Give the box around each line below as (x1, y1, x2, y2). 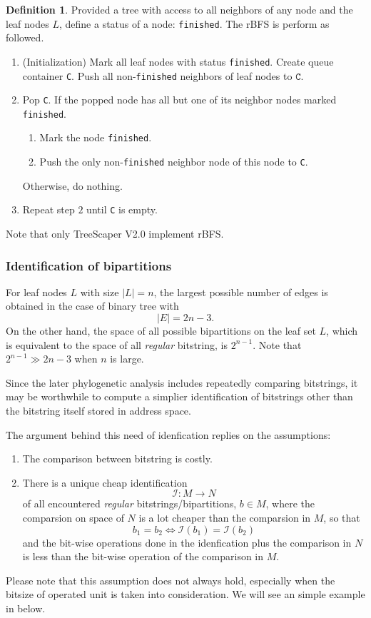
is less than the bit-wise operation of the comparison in (22, 549, 264, 564)
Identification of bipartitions (6, 256, 172, 274)
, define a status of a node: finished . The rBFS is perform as (59, 16, 330, 31)
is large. (110, 351, 144, 366)
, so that (323, 510, 360, 525)
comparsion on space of (22, 510, 124, 525)
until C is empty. (86, 202, 158, 217)
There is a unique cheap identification (22, 475, 188, 490)
